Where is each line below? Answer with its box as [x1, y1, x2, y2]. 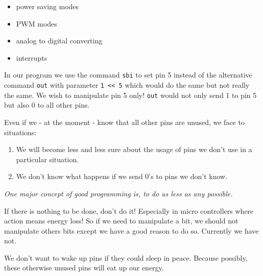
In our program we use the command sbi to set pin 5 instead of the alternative [4, 69, 252, 80]
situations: [4, 127, 37, 137]
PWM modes [16, 18, 57, 29]
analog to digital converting [16, 35, 103, 46]
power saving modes [16, 1, 79, 11]
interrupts [16, 52, 47, 63]
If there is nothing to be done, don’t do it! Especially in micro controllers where [4, 205, 254, 216]
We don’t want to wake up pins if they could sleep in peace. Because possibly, [4, 252, 248, 263]
